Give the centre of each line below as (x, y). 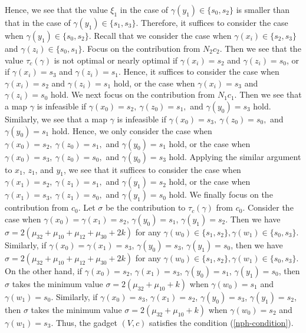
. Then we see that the (260, 48)
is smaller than (263, 9)
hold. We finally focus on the (221, 194)
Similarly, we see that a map (56, 119)
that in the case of (38, 22)
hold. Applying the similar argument (235, 156)
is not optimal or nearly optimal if (116, 60)
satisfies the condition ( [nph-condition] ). (221, 322)
